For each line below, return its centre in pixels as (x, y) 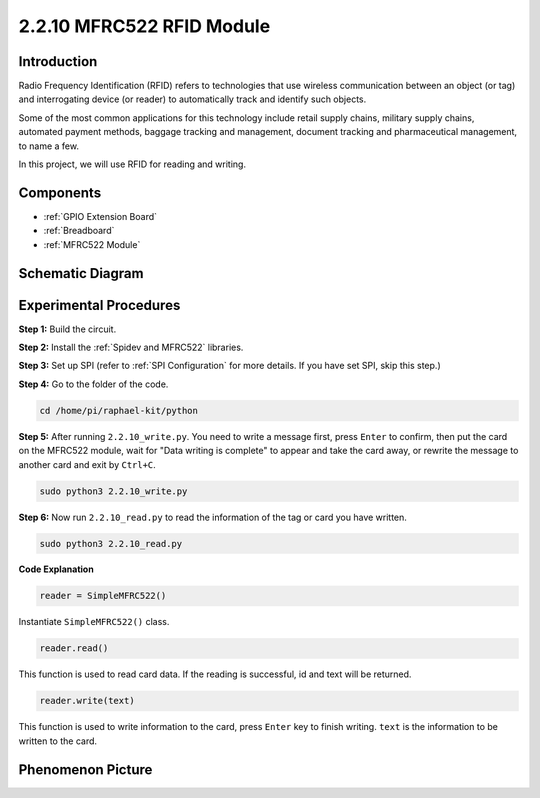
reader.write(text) (87, 701)
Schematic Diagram (81, 273)
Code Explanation (56, 569)
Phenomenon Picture (85, 769)
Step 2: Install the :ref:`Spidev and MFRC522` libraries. (131, 347)
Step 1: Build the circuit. (67, 329)
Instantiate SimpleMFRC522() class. (94, 622)
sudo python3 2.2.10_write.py (113, 491)
